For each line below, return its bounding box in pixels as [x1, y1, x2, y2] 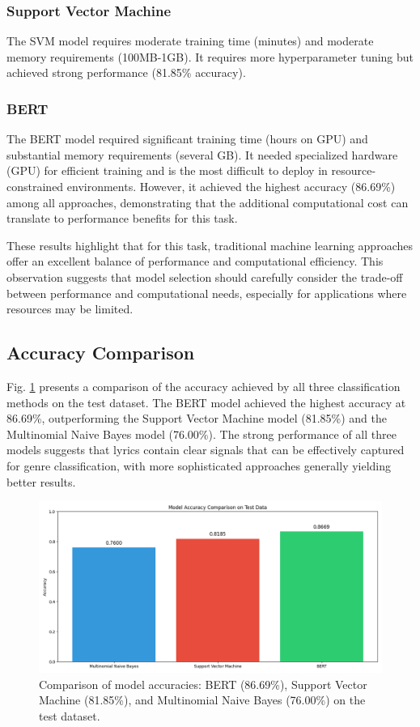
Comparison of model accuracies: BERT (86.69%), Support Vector [39, 675, 367, 692]
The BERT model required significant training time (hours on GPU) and [6, 130, 368, 147]
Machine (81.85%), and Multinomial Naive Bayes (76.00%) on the [39, 691, 366, 708]
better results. [6, 473, 76, 490]
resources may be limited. [6, 300, 134, 317]
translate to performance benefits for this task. [6, 210, 238, 227]
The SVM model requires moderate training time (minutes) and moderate [6, 32, 374, 49]
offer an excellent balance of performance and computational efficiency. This [6, 253, 384, 270]
